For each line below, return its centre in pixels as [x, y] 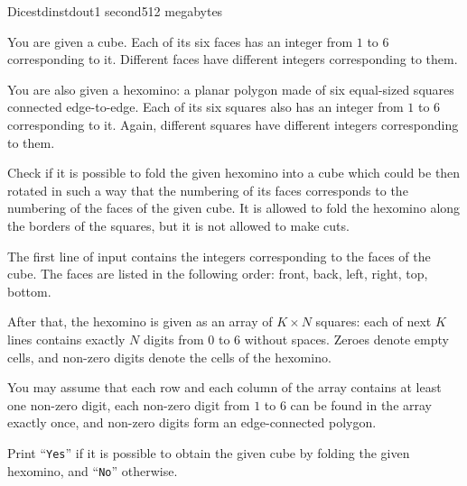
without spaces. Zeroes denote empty [346, 339]
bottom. [29, 291]
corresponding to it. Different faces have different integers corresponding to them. [233, 59]
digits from [174, 339]
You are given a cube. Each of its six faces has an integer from [180, 41]
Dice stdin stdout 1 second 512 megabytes [115, 11]
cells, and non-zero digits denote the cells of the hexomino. [169, 357]
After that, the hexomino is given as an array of [140, 321]
